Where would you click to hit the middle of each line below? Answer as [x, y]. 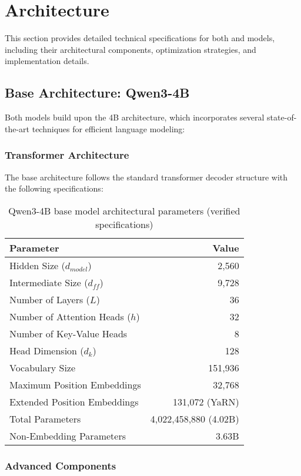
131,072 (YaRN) [206, 401]
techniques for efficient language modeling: [108, 128]
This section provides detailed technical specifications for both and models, [140, 38]
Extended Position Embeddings [74, 401]
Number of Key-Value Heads [68, 333]
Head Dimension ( [47, 350]
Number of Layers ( [50, 299]
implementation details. [47, 61]
